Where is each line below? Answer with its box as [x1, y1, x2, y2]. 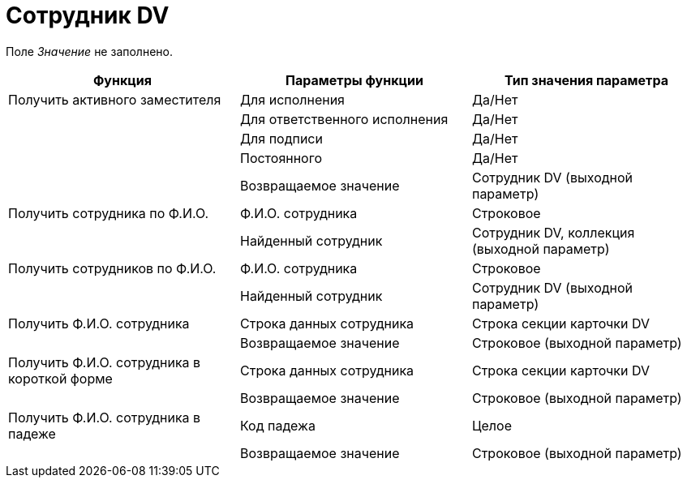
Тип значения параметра [505, 71, 668, 88]
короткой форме [8, 370, 113, 387]
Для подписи [239, 130, 323, 147]
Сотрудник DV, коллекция [471, 224, 635, 241]
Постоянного [239, 149, 322, 166]
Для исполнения [239, 91, 345, 108]
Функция [93, 71, 152, 88]
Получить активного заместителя [8, 91, 221, 108]
